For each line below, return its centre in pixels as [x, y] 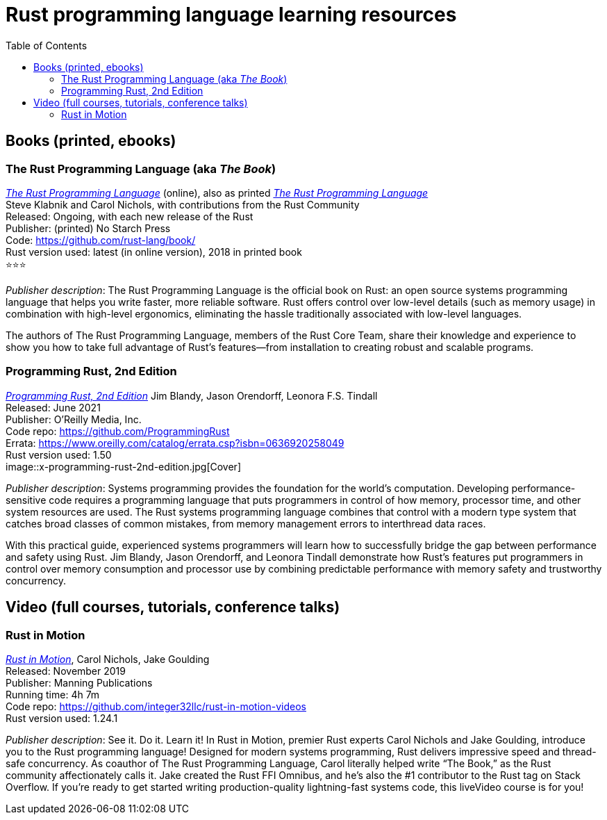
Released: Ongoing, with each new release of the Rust [130, 216]
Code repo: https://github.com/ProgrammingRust [118, 431]
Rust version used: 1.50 [59, 454]
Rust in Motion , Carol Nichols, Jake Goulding [108, 659]
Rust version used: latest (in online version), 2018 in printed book [154, 252]
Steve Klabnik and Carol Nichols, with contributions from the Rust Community [183, 204]
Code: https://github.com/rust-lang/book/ [101, 240]
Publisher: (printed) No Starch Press [88, 228]
